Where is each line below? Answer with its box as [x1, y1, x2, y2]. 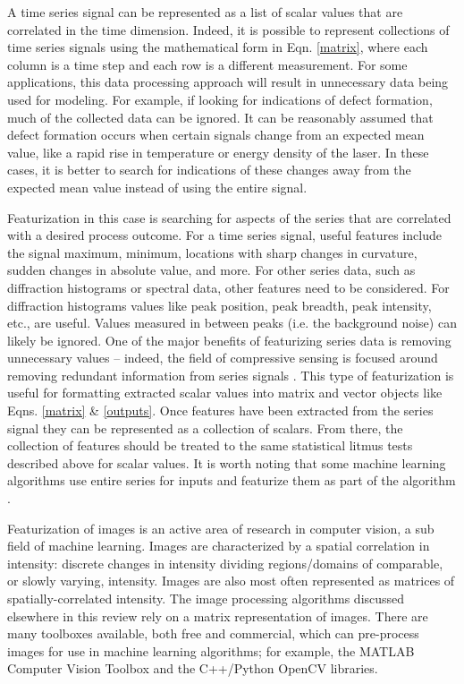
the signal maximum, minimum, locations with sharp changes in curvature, [7, 243, 418, 261]
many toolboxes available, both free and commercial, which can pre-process [7, 624, 419, 643]
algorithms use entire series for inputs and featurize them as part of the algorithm [7, 471, 456, 490]
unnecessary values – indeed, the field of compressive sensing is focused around [7, 348, 438, 367]
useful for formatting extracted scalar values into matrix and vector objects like [7, 383, 443, 402]
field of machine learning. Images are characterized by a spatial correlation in [7, 536, 430, 555]
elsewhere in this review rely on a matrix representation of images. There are [7, 606, 428, 625]
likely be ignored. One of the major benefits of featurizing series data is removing [7, 330, 451, 349]
